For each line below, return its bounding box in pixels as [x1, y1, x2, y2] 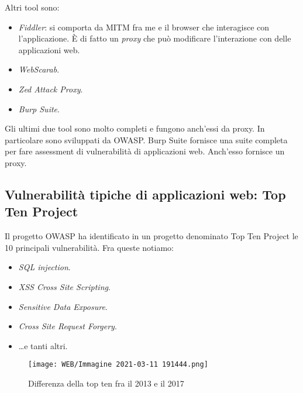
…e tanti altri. [18, 339, 68, 351]
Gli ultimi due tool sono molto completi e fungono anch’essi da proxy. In [5, 122, 265, 135]
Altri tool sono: [5, 1, 60, 13]
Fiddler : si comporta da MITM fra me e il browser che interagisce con [18, 20, 270, 33]
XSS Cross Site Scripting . [18, 280, 111, 292]
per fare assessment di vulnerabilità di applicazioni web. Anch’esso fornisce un [5, 145, 285, 157]
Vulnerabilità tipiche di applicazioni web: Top [5, 185, 286, 203]
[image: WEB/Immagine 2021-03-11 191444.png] [28, 360, 208, 369]
